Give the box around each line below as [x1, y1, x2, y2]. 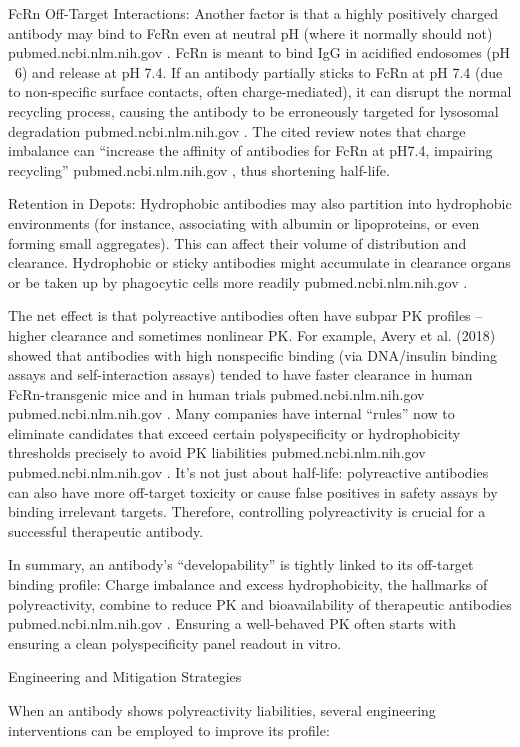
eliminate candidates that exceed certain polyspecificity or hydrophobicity [8, 422, 461, 443]
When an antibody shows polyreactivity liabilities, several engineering [8, 700, 436, 720]
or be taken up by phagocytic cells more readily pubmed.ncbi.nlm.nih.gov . [8, 271, 468, 292]
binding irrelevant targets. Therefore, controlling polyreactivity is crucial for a [8, 501, 486, 522]
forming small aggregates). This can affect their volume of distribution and [8, 232, 467, 253]
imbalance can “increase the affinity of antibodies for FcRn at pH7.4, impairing [8, 140, 493, 161]
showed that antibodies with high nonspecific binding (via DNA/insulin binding [8, 344, 498, 365]
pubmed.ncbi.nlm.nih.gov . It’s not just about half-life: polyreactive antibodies [8, 462, 489, 483]
